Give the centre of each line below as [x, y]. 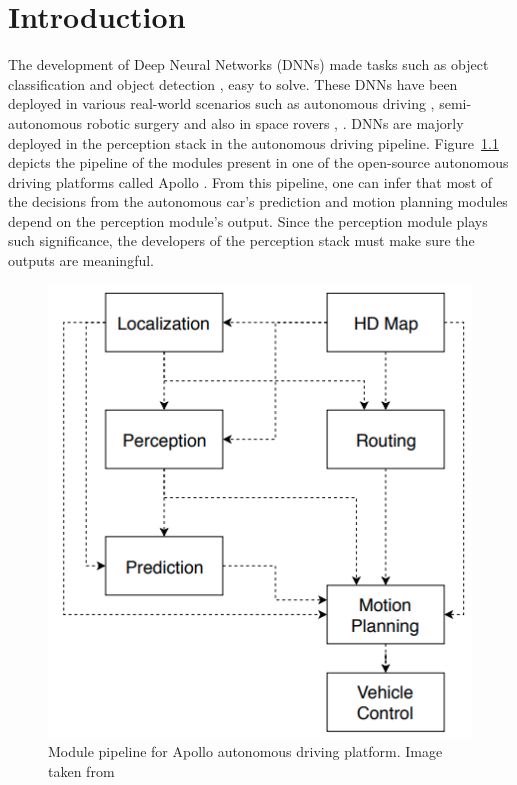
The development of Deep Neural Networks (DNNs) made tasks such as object [248, 64]
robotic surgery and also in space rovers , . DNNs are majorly [275, 122]
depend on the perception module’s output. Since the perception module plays [248, 220]
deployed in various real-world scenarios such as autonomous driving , [221, 103]
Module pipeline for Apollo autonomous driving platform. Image [245, 751]
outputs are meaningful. [81, 260]
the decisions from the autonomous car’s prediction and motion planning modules [258, 201]
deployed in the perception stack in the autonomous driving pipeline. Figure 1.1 [253, 142]
